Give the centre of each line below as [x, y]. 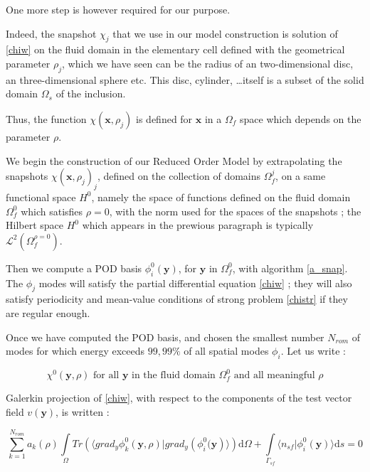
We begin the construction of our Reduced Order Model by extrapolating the [174, 160]
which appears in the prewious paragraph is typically [198, 225]
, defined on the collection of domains [179, 176]
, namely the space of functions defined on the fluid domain [221, 197]
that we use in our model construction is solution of [225, 33]
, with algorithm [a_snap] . [290, 268]
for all [106, 376]
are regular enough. [48, 312]
